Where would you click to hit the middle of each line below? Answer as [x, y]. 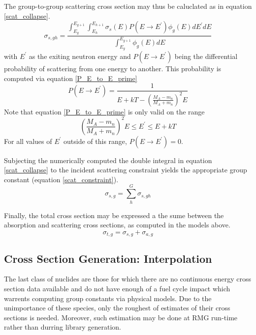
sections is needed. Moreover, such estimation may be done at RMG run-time [121, 317]
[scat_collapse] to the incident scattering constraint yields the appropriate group [126, 170]
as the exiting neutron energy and [80, 56]
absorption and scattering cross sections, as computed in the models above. [117, 225]
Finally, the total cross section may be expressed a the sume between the [114, 215]
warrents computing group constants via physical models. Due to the [108, 298]
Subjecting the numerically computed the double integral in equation [108, 160]
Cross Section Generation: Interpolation [108, 258]
